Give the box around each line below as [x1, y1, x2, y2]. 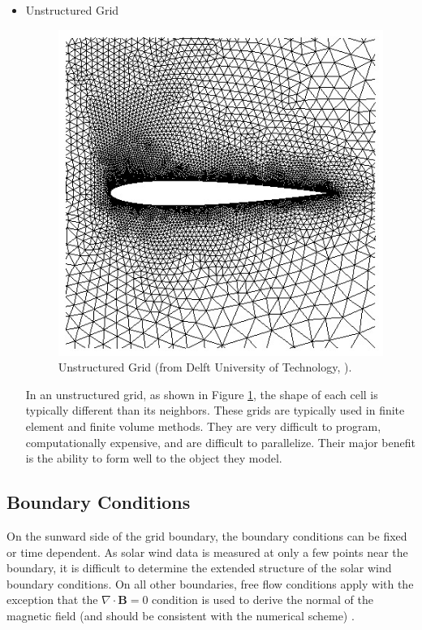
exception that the [6, 591, 98, 608]
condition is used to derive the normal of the [152, 591, 373, 608]
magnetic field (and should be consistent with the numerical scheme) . [6, 607, 355, 624]
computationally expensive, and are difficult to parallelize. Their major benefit [25, 433, 416, 450]
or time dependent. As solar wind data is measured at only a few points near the [6, 543, 408, 560]
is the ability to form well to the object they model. [25, 450, 282, 467]
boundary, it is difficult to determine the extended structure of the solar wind [6, 559, 392, 576]
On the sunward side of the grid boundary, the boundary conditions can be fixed [6, 528, 407, 545]
